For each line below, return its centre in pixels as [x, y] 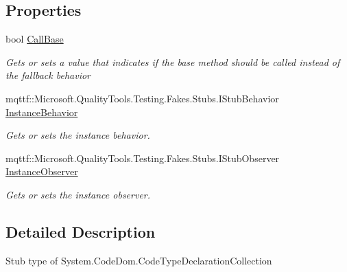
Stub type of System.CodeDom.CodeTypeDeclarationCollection [139, 260]
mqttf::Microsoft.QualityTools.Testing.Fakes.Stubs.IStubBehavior [142, 98]
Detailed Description [81, 231]
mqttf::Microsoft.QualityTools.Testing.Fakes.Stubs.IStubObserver [143, 158]
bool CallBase [35, 39]
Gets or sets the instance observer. [78, 194]
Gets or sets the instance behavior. [78, 135]
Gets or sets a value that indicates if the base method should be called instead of [173, 61]
